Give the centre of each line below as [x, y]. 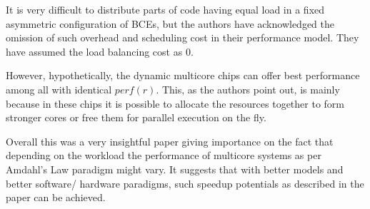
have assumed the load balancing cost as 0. [100, 51]
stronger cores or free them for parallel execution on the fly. [136, 117]
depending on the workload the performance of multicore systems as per [164, 155]
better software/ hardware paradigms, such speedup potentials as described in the [185, 183]
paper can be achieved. [56, 197]
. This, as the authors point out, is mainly [248, 89]
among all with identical [59, 89]
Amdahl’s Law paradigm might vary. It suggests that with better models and [175, 169]
